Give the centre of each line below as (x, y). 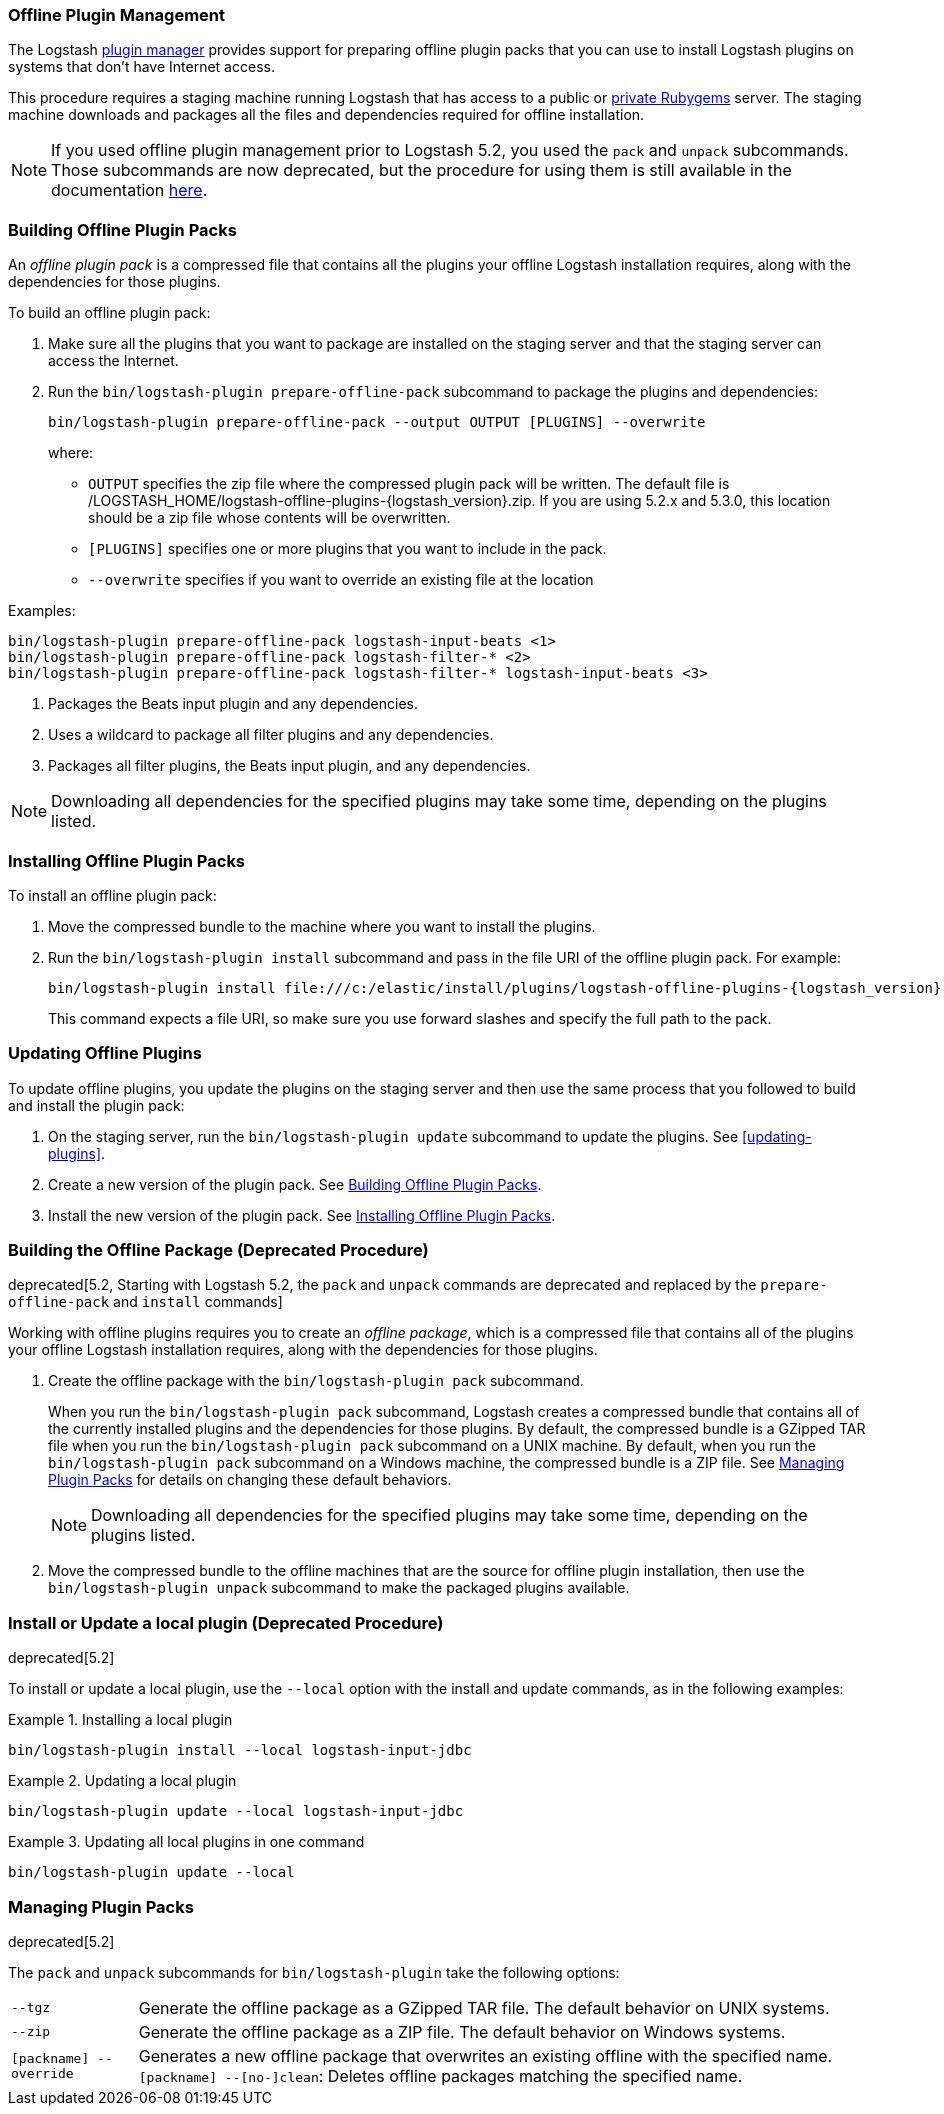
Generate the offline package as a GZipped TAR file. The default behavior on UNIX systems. (484, 2007)
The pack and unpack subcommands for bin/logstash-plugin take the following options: (314, 1972)
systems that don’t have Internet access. (141, 67)
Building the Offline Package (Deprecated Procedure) (218, 1250)
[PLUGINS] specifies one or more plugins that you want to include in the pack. (347, 549)
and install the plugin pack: (96, 1105)
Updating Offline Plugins (105, 1053)
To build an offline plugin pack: (109, 313)
